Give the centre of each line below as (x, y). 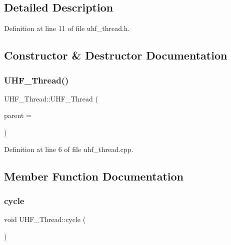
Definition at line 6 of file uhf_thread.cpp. (69, 149)
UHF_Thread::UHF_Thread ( (51, 98)
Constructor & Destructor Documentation (116, 55)
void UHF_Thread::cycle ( (45, 219)
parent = (18, 115)
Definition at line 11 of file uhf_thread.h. (67, 28)
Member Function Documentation (94, 176)
